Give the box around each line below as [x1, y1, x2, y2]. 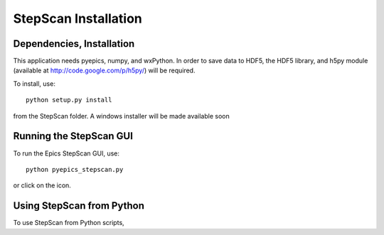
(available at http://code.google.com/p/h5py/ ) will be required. [13, 66, 196, 75]
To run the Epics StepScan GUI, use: [13, 149, 120, 158]
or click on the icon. [13, 181, 71, 190]
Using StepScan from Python [13, 200, 145, 212]
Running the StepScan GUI [13, 130, 133, 142]
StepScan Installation [13, 11, 142, 26]
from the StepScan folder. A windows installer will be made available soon [13, 111, 230, 120]
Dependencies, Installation [13, 38, 135, 50]
